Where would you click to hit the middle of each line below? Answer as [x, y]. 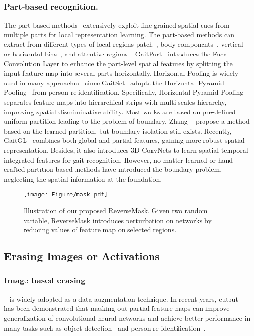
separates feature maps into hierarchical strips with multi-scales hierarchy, [115, 101]
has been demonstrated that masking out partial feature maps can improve [117, 308]
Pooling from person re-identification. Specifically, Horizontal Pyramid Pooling [124, 92]
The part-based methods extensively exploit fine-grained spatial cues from [117, 25]
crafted [14, 169]
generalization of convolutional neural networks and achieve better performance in [127, 318]
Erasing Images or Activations [82, 256]
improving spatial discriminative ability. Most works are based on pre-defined [120, 111]
